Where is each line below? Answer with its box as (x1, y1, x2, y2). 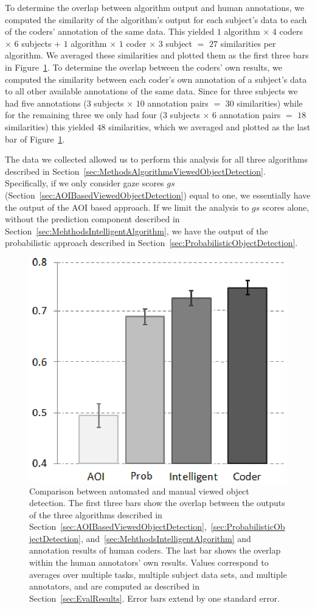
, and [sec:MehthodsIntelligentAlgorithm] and (80, 532, 251, 544)
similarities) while (237, 96, 303, 109)
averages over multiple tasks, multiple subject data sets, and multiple (29, 568, 287, 580)
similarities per (220, 37, 276, 49)
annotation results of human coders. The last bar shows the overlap (29, 544, 281, 557)
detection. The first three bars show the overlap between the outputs (29, 496, 285, 509)
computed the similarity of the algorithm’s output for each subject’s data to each (5, 13, 307, 26)
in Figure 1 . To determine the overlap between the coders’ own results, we (5, 60, 282, 73)
